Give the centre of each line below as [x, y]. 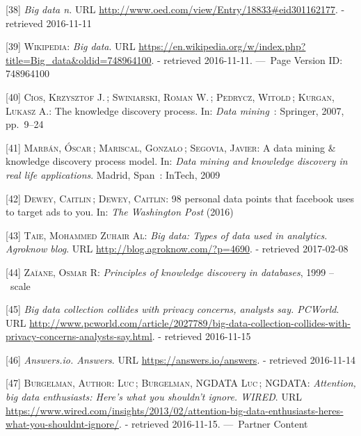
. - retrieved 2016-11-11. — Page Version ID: [247, 59]
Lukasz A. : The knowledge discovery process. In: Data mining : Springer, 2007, [175, 110]
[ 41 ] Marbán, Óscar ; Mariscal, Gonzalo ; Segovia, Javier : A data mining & [171, 147]
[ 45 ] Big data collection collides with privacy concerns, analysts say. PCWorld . [173, 309]
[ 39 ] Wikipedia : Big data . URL [71, 46]
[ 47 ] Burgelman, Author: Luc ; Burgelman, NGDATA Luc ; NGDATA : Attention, [181, 383]
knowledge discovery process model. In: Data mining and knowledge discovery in [177, 161]
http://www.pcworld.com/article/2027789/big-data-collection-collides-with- [190, 322]
